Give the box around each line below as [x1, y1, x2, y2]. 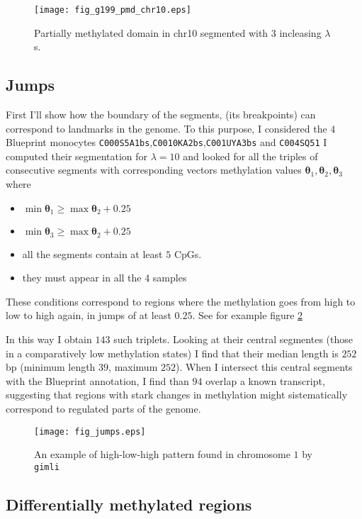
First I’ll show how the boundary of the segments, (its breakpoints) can [6, 107, 316, 122]
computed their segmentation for [6, 148, 148, 163]
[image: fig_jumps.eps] [34, 426, 146, 437]
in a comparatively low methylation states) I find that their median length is [6, 345, 339, 360]
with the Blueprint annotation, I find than [6, 373, 189, 388]
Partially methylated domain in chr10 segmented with [34, 25, 268, 40]
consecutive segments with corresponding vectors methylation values [6, 162, 302, 177]
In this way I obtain [6, 331, 92, 346]
